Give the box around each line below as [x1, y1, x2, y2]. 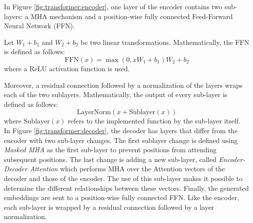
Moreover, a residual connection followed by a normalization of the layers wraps [4, 80, 243, 90]
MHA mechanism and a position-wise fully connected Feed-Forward [30, 11, 233, 21]
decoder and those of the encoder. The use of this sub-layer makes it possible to [4, 173, 243, 183]
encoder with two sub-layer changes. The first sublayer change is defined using [4, 135, 238, 145]
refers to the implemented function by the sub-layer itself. [68, 116, 241, 126]
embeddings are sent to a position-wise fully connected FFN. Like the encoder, [4, 192, 239, 203]
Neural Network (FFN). [4, 20, 75, 31]
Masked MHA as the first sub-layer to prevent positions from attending [4, 144, 217, 155]
